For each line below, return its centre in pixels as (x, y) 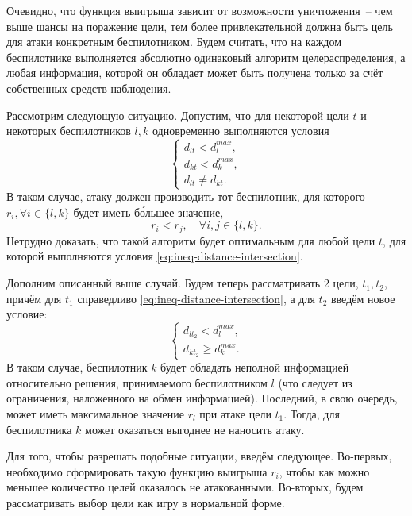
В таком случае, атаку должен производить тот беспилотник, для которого (186, 196)
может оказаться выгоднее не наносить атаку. (195, 429)
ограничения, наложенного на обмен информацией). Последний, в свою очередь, (202, 398)
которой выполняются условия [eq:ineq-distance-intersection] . (155, 256)
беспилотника (39, 429)
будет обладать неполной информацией (255, 367)
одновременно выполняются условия (241, 131)
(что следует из (315, 382)
